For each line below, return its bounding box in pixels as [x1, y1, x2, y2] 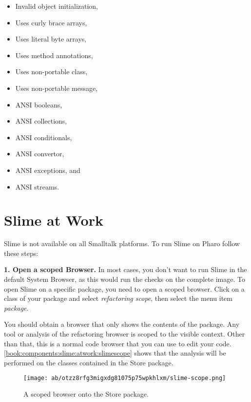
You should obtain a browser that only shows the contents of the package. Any [4, 319, 240, 329]
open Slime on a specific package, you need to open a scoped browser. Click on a [4, 283, 245, 294]
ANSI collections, [15, 116, 67, 126]
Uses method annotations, [15, 50, 93, 60]
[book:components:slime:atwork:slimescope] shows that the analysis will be [4, 348, 226, 358]
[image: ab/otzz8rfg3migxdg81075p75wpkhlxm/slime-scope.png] [23, 375, 226, 382]
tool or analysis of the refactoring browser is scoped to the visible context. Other [4, 329, 245, 339]
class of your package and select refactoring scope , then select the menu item [4, 293, 232, 303]
